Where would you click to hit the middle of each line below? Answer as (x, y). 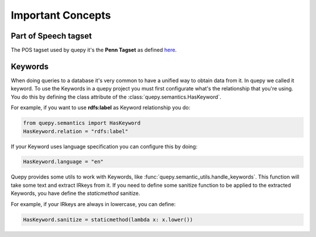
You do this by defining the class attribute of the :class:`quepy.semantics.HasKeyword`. (116, 97)
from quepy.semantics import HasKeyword (82, 123)
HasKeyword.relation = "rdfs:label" (76, 131)
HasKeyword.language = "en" (63, 162)
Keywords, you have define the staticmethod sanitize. (75, 193)
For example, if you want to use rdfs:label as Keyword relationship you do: (101, 107)
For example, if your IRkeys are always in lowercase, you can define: (93, 204)
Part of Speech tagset (51, 36)
